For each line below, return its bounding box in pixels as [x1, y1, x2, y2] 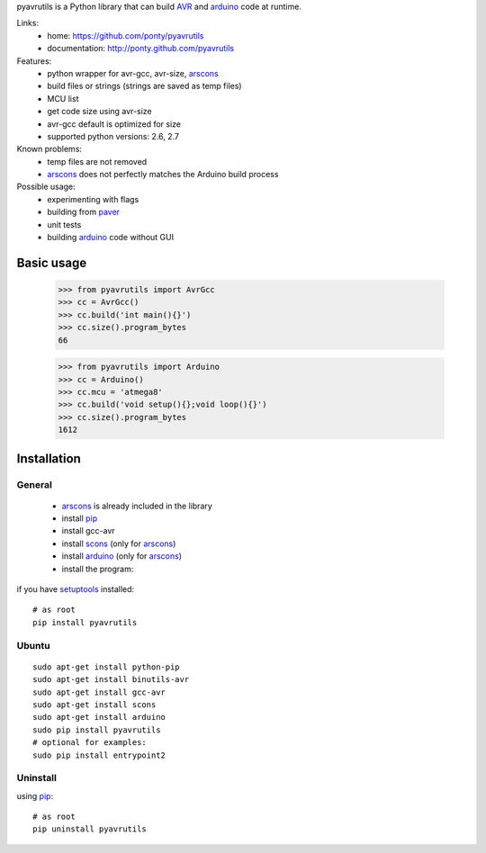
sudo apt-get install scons [32, 699, 157, 710]
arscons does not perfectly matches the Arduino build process [47, 169, 279, 180]
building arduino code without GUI [47, 232, 175, 243]
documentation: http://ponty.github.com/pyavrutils [47, 43, 234, 54]
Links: [16, 18, 40, 29]
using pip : [16, 790, 54, 801]
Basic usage [16, 255, 87, 270]
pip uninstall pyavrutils [32, 824, 148, 834]
